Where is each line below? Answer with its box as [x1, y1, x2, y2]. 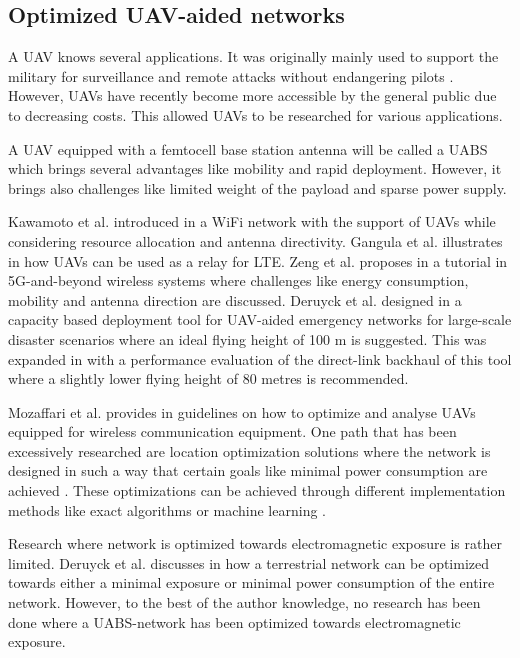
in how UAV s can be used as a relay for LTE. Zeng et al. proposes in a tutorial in [8, 250, 508, 271]
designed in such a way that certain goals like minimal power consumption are [8, 460, 488, 481]
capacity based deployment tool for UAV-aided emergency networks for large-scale [8, 309, 512, 330]
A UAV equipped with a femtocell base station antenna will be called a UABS [8, 138, 488, 159]
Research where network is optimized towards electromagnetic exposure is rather [8, 533, 502, 554]
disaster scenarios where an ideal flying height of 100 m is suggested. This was [8, 328, 487, 349]
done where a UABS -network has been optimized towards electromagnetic [8, 611, 461, 632]
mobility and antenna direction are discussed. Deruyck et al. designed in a [8, 289, 462, 310]
